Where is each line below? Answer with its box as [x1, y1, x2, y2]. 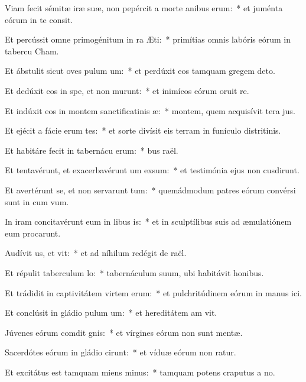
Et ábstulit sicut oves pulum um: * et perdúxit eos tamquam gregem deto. [5, 64, 275, 77]
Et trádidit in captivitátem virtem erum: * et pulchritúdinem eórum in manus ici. [5, 286, 302, 299]
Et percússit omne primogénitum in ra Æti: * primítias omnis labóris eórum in [5, 33, 291, 46]
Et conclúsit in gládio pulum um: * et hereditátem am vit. [5, 306, 217, 319]
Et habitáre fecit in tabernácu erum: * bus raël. [5, 144, 178, 156]
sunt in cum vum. [5, 195, 69, 208]
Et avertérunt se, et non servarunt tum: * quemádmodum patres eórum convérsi [5, 183, 296, 196]
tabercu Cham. [5, 44, 59, 57]
